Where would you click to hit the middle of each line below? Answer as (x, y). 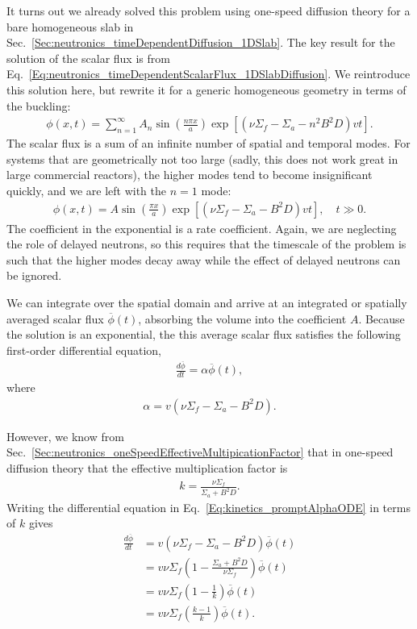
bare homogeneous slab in (70, 26)
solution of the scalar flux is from (88, 58)
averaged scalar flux (55, 318)
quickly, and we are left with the (86, 190)
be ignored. (34, 275)
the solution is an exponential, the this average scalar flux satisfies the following (204, 334)
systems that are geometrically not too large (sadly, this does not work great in (202, 158)
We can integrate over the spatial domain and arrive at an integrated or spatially (207, 302)
